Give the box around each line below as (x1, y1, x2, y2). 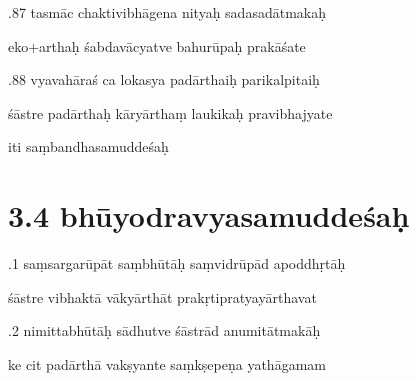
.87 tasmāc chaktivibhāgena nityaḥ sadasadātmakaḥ (8, 2, 326, 22)
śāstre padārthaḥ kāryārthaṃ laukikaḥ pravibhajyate (8, 102, 333, 123)
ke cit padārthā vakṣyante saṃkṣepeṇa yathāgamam (8, 353, 326, 374)
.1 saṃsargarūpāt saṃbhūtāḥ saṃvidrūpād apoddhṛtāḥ (8, 253, 346, 274)
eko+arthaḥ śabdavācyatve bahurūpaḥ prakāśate (8, 35, 306, 56)
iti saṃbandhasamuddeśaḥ (8, 136, 169, 157)
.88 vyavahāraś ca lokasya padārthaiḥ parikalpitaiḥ (8, 69, 320, 90)
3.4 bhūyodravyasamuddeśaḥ (8, 195, 410, 236)
